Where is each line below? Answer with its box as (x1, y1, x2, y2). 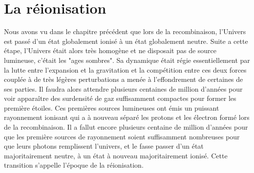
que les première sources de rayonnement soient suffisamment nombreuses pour (4, 131, 240, 141)
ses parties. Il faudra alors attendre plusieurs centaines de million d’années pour (4, 83, 243, 94)
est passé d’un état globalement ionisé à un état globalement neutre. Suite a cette (4, 36, 248, 46)
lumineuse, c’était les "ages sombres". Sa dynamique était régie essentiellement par (4, 55, 250, 65)
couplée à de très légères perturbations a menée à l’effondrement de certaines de (4, 74, 243, 84)
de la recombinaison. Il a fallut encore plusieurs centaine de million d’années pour (4, 122, 248, 132)
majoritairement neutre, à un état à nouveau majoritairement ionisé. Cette (4, 150, 228, 160)
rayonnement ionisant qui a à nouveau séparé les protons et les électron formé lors (4, 112, 250, 122)
